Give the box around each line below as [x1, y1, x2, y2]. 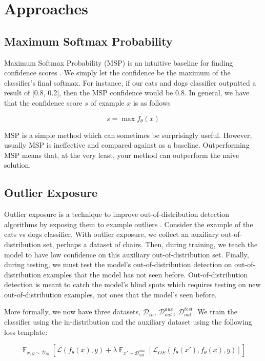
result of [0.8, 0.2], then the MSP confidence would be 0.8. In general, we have [4, 87, 250, 98]
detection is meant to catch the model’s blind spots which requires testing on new [4, 279, 261, 290]
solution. [4, 159, 31, 170]
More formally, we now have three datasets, [4, 306, 140, 317]
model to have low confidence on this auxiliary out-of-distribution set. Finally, [4, 249, 249, 259]
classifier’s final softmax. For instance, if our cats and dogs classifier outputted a [4, 77, 256, 88]
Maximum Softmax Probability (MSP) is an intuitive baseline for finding [4, 57, 233, 68]
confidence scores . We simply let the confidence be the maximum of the [4, 67, 231, 78]
